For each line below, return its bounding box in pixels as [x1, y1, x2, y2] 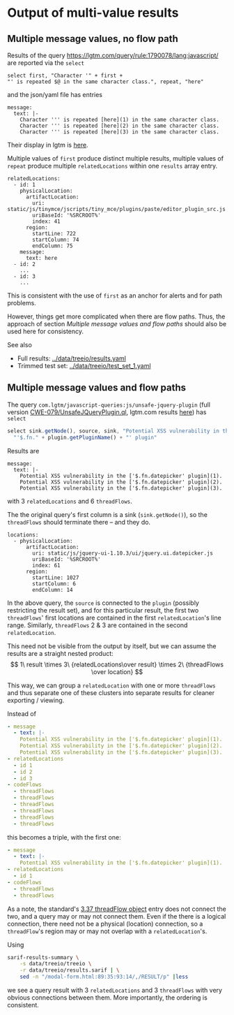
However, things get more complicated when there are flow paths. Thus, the [7, 312, 226, 321]
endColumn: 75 [32, 242, 73, 249]
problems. [7, 299, 36, 307]
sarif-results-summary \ [7, 954, 79, 961]
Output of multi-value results [7, 5, 179, 21]
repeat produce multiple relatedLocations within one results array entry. [7, 162, 218, 170]
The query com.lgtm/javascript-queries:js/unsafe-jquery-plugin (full [7, 400, 211, 409]
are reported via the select [7, 59, 85, 67]
